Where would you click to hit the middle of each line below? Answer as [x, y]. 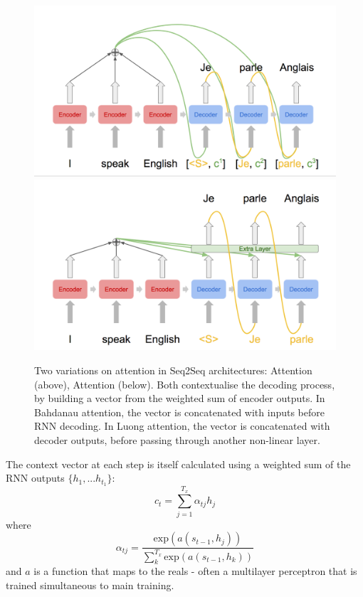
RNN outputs [35, 478]
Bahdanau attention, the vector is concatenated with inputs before [180, 412]
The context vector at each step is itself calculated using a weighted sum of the [178, 464]
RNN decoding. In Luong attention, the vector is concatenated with [182, 426]
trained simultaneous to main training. [90, 585]
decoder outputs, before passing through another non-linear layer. [177, 440]
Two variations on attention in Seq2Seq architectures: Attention [173, 370]
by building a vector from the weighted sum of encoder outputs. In [180, 398]
